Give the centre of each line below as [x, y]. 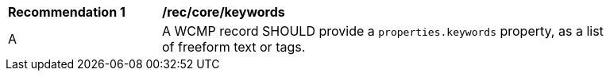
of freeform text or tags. [234, 47]
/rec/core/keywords [224, 12]
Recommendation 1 [67, 12]
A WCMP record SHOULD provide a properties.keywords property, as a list [383, 31]
